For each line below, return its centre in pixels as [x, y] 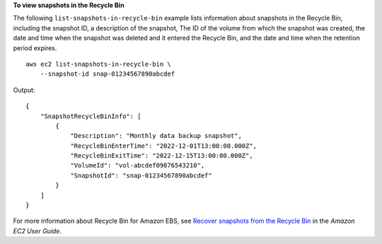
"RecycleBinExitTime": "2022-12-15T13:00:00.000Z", [162, 156]
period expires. [35, 48]
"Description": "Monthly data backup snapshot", [156, 136]
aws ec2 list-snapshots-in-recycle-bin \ [98, 64]
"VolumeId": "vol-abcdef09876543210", [138, 165]
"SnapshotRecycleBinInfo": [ [91, 116]
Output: [24, 90]
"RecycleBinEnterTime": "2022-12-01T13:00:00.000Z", [164, 146]
